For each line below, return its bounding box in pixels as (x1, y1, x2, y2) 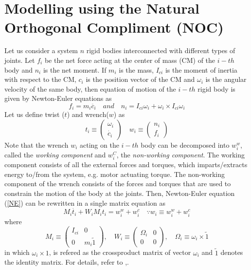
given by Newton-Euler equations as (4, 93, 112, 103)
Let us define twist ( (4, 109, 65, 119)
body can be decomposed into (141, 139, 230, 150)
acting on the (80, 139, 119, 150)
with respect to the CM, (4, 74, 76, 84)
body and (4, 64, 33, 75)
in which (4, 247, 30, 257)
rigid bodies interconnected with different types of (86, 45, 235, 56)
